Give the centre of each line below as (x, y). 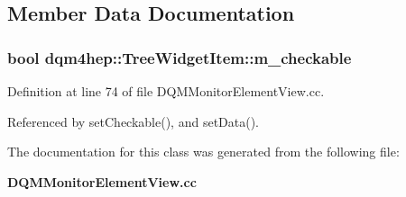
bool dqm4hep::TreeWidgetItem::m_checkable (180, 57)
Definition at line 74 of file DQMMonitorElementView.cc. (166, 91)
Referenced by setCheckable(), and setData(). (134, 121)
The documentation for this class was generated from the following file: (203, 152)
